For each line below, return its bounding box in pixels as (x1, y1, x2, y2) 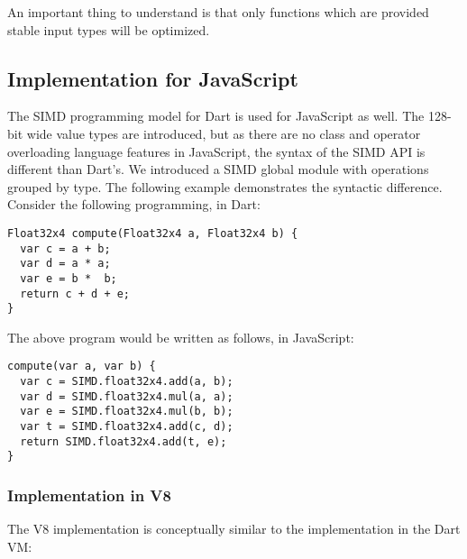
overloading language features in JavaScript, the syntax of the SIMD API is (7, 142, 426, 160)
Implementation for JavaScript (7, 64, 298, 92)
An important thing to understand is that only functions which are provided (7, 3, 429, 21)
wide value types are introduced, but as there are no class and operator (26, 124, 421, 142)
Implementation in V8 (7, 484, 171, 506)
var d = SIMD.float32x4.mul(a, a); (20, 389, 233, 403)
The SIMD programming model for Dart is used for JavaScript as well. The (7, 106, 425, 125)
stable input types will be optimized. (7, 20, 210, 39)
